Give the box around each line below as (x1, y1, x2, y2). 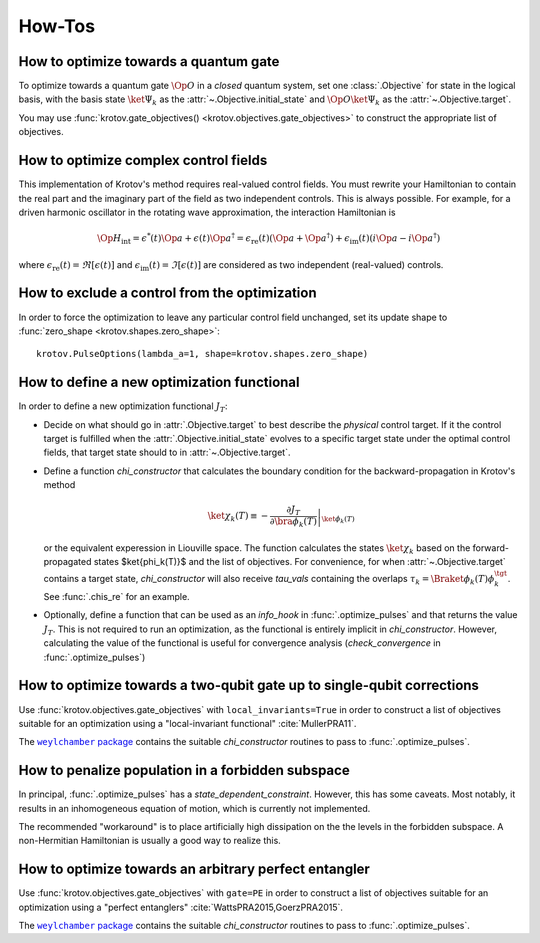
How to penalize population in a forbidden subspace (18, 762, 350, 779)
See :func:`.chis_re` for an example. (43, 591, 190, 603)
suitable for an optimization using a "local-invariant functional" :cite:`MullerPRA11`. (18, 717, 357, 729)
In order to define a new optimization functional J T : (18, 400, 229, 415)
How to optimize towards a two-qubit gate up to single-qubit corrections (18, 677, 480, 694)
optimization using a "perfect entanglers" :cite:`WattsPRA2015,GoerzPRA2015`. (18, 901, 344, 913)
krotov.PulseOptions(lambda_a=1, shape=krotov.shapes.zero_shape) (36, 348, 369, 360)
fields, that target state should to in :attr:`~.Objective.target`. (43, 446, 291, 459)
